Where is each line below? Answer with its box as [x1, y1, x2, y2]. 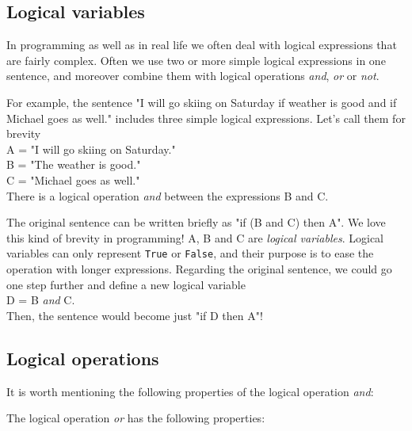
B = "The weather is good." [6, 156, 141, 173]
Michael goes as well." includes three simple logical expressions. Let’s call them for [6, 109, 406, 126]
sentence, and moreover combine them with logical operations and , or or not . [6, 67, 380, 84]
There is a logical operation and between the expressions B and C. [6, 187, 329, 204]
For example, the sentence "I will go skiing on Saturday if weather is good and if [6, 93, 397, 110]
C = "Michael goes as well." [6, 171, 140, 188]
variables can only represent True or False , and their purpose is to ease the [6, 245, 374, 261]
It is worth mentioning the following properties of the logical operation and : [6, 383, 374, 399]
